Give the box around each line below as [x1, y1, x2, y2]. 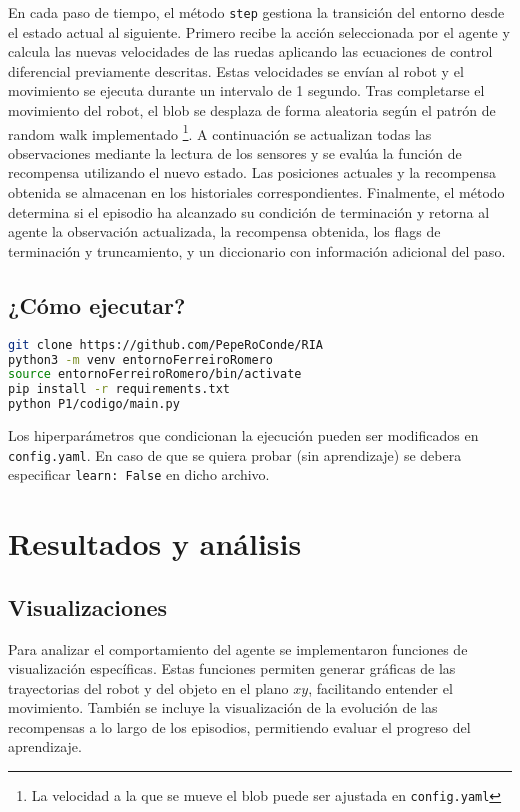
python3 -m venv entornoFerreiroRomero [8, 352, 273, 367]
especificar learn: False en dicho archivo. [8, 464, 270, 485]
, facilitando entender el [308, 677, 453, 698]
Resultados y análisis [8, 523, 302, 564]
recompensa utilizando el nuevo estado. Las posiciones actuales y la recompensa [8, 162, 497, 183]
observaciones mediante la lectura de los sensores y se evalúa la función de [8, 142, 462, 163]
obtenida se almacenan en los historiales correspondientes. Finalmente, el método [8, 182, 505, 203]
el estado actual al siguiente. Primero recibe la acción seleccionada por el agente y [8, 21, 510, 42]
